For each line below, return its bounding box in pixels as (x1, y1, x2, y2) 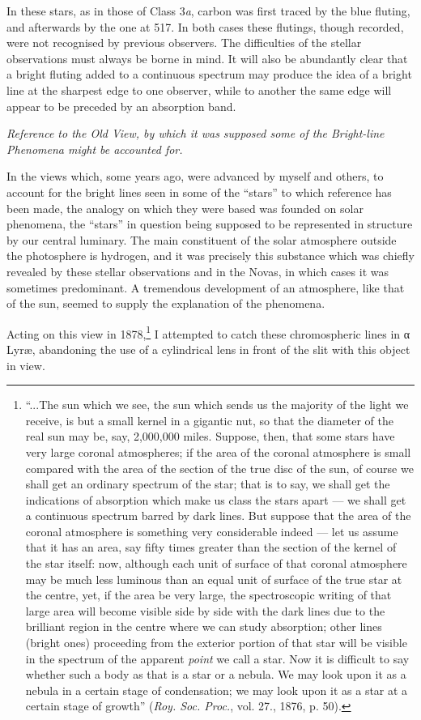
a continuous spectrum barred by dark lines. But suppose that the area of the (25, 507, 411, 524)
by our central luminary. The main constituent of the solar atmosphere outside (6, 231, 397, 248)
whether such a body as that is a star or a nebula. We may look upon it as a (25, 666, 406, 683)
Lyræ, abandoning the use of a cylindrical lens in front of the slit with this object (6, 340, 410, 357)
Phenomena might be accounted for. (6, 140, 183, 157)
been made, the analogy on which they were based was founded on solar (6, 199, 364, 216)
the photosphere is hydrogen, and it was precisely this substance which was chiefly (6, 247, 415, 264)
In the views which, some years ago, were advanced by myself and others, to (6, 168, 384, 185)
